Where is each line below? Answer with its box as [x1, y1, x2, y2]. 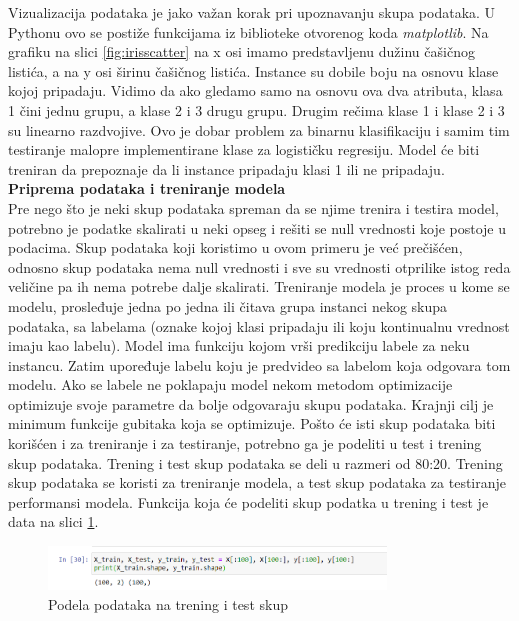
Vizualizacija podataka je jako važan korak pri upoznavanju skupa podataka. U [8, 2, 496, 22]
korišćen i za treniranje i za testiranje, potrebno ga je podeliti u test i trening [8, 433, 482, 454]
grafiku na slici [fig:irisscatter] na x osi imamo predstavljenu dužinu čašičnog [8, 41, 475, 62]
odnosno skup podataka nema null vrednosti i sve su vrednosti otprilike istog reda [8, 256, 511, 277]
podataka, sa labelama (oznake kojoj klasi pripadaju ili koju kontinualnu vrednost [8, 315, 510, 336]
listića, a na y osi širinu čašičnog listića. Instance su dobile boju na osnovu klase [8, 60, 499, 81]
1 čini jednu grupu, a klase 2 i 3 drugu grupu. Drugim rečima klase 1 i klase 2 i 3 [8, 99, 505, 120]
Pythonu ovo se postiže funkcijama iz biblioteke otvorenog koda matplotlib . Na [8, 21, 489, 42]
